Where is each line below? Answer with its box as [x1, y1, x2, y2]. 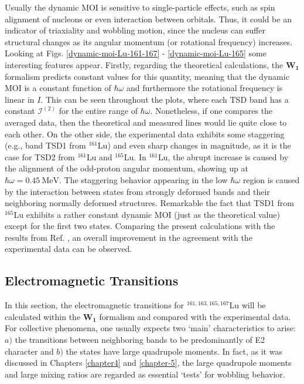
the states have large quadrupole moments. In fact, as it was [66, 345, 282, 357]
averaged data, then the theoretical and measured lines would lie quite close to [5, 116, 287, 128]
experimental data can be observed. [5, 242, 132, 255]
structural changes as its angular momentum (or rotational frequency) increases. [5, 35, 293, 48]
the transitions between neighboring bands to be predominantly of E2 [15, 334, 265, 346]
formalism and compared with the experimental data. [99, 310, 291, 322]
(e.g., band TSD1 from [5, 139, 86, 151]
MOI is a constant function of [5, 82, 111, 94]
